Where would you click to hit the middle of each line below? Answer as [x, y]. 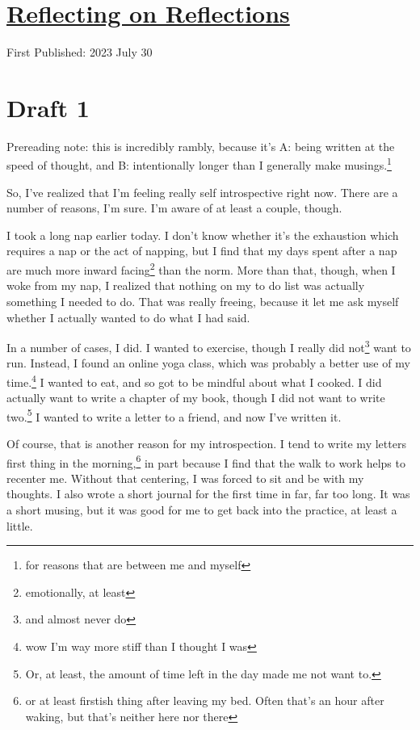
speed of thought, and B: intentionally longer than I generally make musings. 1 [199, 164]
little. [20, 525]
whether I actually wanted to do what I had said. [128, 317]
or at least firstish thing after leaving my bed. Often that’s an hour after [205, 701]
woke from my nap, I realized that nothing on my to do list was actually [186, 285]
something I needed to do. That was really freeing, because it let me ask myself [203, 301]
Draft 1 [48, 107]
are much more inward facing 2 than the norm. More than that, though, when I [201, 269]
